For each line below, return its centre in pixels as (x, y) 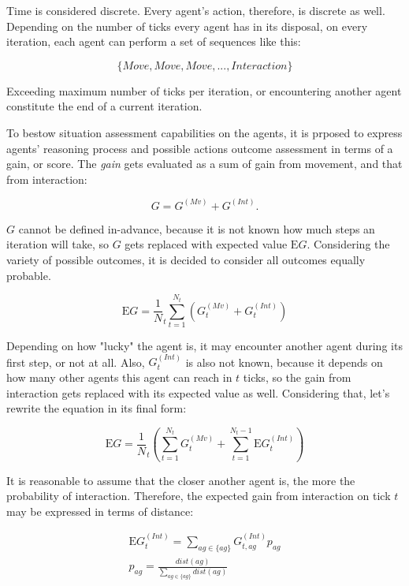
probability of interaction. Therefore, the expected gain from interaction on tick (199, 496)
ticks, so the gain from (297, 377)
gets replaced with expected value (206, 244)
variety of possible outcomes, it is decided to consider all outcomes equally (186, 259)
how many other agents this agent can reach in (119, 377)
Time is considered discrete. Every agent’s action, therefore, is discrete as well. (196, 10)
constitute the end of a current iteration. (104, 106)
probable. (29, 275)
